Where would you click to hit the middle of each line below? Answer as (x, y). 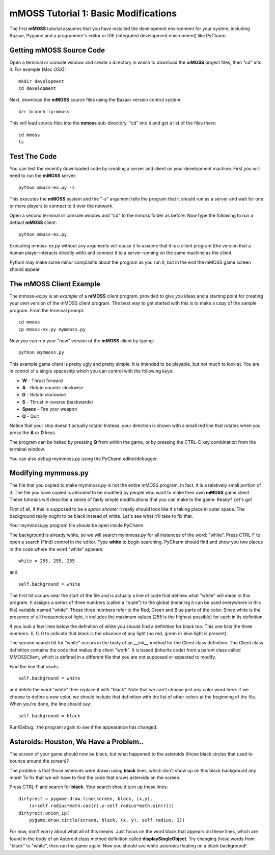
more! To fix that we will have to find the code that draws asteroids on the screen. (95, 777)
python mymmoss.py (42, 353)
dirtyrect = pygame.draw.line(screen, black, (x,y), (86, 799)
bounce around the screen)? (39, 761)
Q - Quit (31, 416)
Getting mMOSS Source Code (57, 50)
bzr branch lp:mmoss (44, 111)
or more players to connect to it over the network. (62, 206)
